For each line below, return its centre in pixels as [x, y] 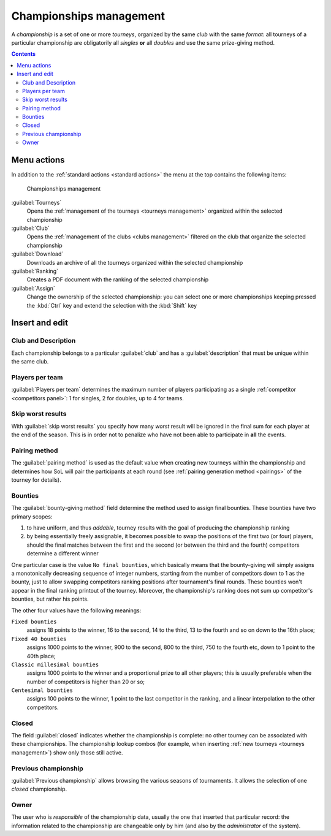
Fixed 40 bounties [39, 639]
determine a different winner [63, 553]
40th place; [41, 656]
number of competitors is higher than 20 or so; [86, 682]
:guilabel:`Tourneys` [36, 202]
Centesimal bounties [42, 690]
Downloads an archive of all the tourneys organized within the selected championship [135, 262]
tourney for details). [36, 480]
